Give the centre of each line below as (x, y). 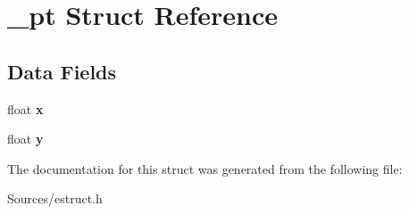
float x (25, 108)
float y (25, 139)
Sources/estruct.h (55, 198)
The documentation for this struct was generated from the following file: (205, 168)
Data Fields (62, 71)
